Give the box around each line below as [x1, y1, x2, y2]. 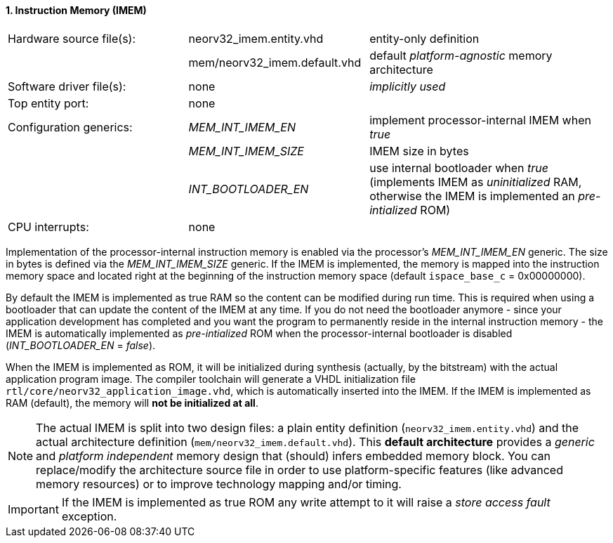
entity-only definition [369, 31, 480, 46]
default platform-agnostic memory [369, 48, 553, 63]
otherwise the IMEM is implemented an [369, 188, 575, 203]
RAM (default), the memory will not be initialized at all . [6, 396, 258, 409]
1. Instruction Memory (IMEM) [6, 4, 147, 16]
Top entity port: [8, 96, 89, 110]
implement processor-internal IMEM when [369, 112, 591, 127]
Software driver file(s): [8, 79, 126, 93]
